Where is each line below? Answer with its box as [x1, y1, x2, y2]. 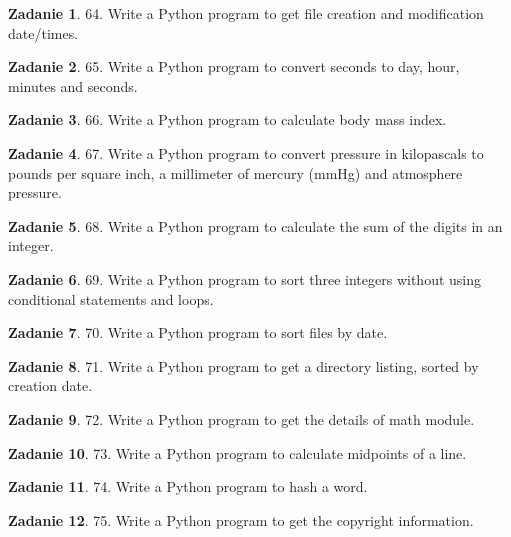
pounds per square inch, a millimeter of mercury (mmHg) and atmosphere [8, 162, 463, 183]
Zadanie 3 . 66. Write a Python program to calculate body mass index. [8, 109, 447, 130]
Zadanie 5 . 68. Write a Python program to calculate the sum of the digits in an [8, 215, 503, 236]
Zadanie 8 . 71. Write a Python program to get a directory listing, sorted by [8, 355, 479, 376]
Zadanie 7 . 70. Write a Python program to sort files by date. [8, 322, 388, 343]
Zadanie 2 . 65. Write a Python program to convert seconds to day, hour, [8, 56, 460, 77]
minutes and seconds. [8, 75, 138, 96]
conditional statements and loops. [8, 288, 214, 309]
